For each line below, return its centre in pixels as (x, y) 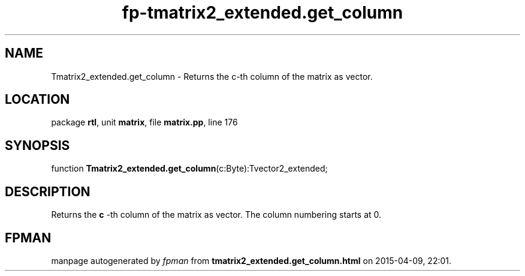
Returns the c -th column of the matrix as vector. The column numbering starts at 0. (216, 215)
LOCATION (37, 100)
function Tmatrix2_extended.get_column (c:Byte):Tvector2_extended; (189, 169)
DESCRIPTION (48, 191)
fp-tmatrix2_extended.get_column (262, 13)
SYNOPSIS (37, 145)
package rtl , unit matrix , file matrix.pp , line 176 (144, 122)
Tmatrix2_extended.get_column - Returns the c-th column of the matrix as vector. (212, 76)
